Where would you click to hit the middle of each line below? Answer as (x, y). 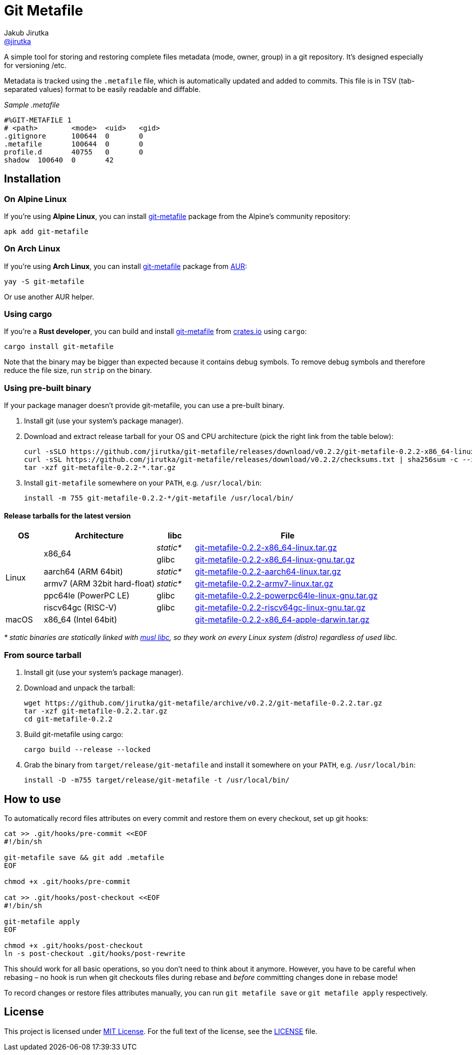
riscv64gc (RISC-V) (80, 608)
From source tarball (43, 655)
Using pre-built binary (48, 388)
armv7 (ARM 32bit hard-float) (99, 584)
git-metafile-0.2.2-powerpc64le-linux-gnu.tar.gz (286, 596)
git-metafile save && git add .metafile (84, 858)
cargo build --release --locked (87, 750)
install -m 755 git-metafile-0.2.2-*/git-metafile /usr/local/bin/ (159, 498)
